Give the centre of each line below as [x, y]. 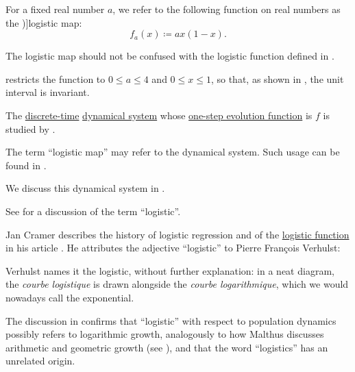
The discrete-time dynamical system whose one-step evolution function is [159, 115]
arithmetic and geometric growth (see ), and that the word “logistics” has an [167, 347]
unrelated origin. [40, 361]
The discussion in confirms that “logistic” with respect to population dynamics [171, 320]
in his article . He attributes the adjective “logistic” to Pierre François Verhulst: [173, 248]
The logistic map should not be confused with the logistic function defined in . [170, 56]
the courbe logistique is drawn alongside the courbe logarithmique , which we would [177, 284]
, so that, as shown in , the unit [277, 78]
